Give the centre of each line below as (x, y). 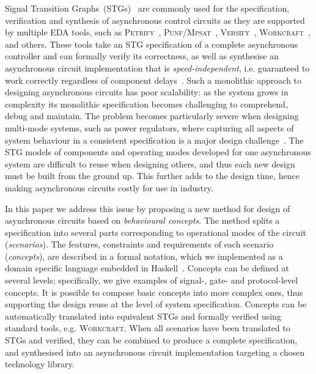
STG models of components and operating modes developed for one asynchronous (158, 152)
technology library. (40, 364)
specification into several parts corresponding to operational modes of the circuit (156, 232)
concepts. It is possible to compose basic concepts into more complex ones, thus (154, 292)
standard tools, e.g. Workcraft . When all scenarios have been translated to (148, 328)
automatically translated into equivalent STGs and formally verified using (143, 316)
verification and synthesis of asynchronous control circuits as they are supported (155, 20)
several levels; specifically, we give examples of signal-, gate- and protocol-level (152, 280)
